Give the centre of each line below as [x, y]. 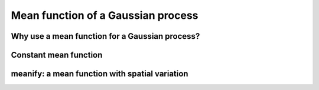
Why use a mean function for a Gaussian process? [105, 36]
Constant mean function [57, 55]
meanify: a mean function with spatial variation [100, 74]
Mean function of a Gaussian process [105, 15]
